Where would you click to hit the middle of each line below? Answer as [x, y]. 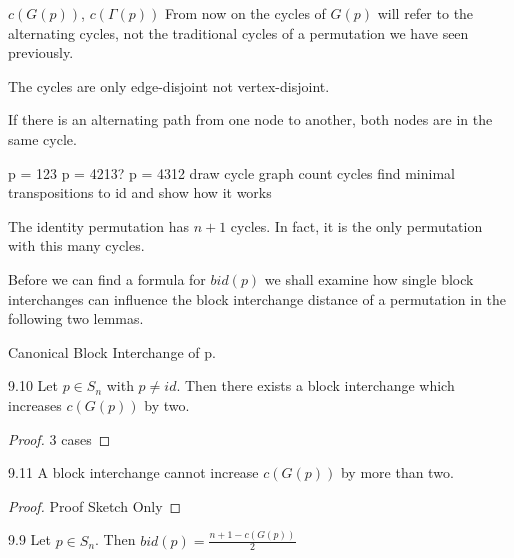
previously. [41, 52]
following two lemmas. [76, 318]
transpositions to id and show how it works [140, 192]
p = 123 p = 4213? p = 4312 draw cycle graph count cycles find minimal [231, 172]
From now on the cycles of [245, 13]
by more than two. [397, 472]
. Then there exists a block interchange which [315, 385]
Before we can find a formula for [107, 278]
